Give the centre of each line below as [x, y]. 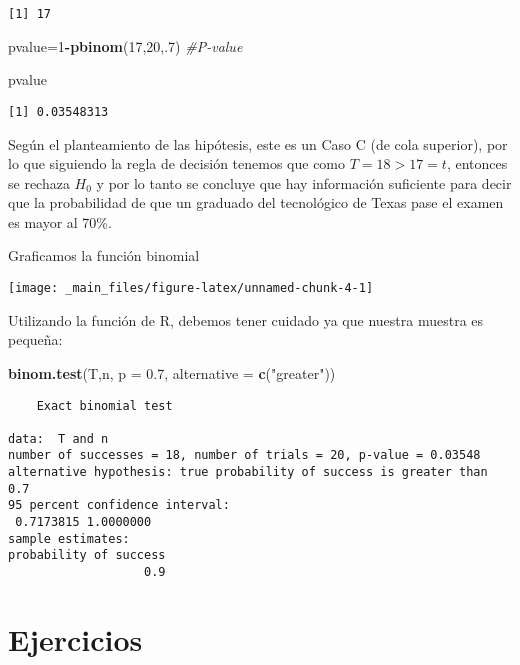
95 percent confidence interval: [119, 505]
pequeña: [35, 339]
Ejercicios [75, 638]
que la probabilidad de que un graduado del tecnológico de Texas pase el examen [256, 202]
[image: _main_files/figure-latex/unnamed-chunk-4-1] [191, 288]
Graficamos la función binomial [104, 255]
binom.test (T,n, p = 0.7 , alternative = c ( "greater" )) [172, 372]
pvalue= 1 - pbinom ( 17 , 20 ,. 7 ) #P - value [125, 45]
